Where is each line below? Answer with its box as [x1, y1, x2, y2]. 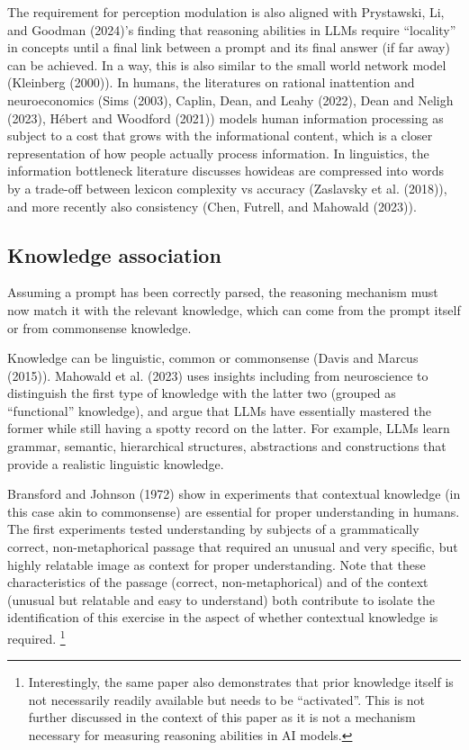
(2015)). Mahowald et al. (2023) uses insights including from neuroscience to [7, 366, 428, 384]
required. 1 [7, 627, 66, 647]
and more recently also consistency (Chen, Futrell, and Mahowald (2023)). [7, 196, 417, 215]
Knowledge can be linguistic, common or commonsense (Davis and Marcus [7, 348, 419, 367]
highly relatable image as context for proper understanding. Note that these [7, 555, 426, 574]
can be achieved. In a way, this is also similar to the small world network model [7, 55, 446, 74]
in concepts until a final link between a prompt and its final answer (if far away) [7, 38, 450, 57]
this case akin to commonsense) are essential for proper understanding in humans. [7, 502, 460, 520]
